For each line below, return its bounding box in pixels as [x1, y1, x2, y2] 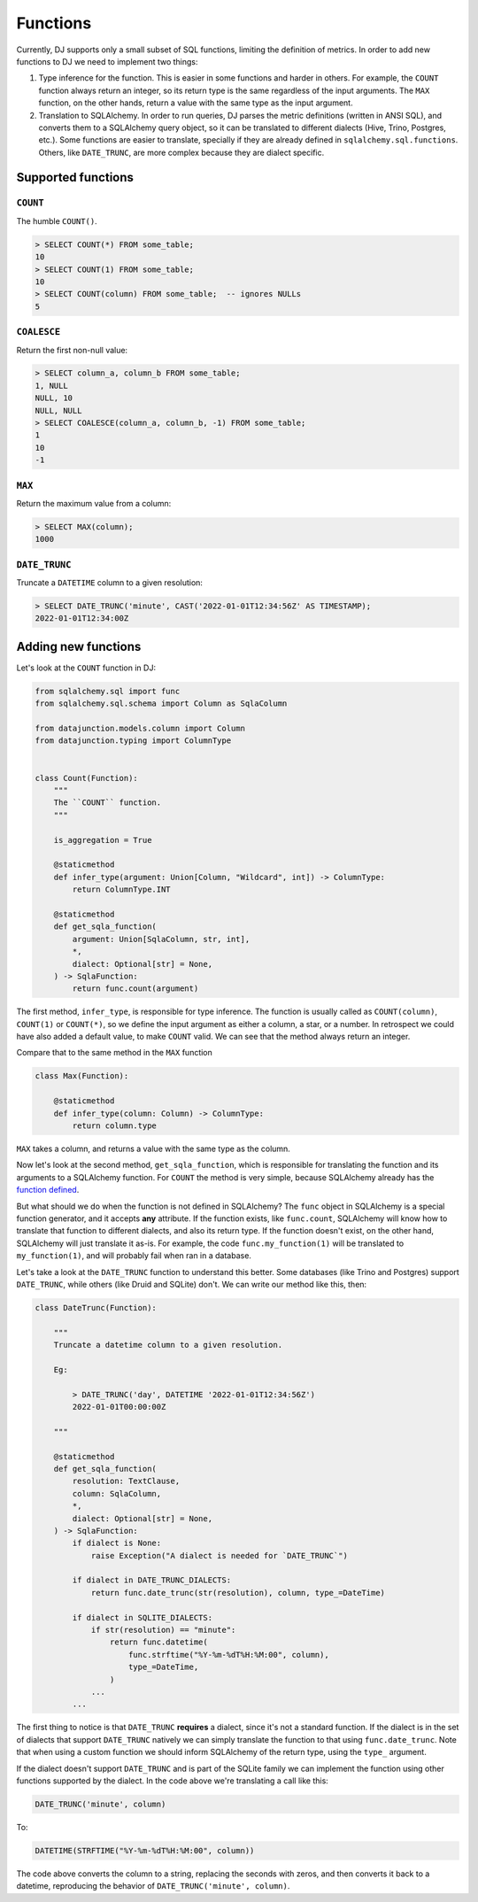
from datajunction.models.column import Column [35, 723, 245, 734]
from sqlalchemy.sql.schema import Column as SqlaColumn [35, 699, 288, 708]
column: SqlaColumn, [72, 1488, 162, 1498]
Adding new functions [16, 638, 142, 654]
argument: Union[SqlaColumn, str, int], [72, 934, 251, 944]
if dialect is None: [72, 1538, 162, 1549]
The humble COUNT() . [16, 215, 97, 226]
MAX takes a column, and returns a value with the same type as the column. [16, 1143, 291, 1154]
